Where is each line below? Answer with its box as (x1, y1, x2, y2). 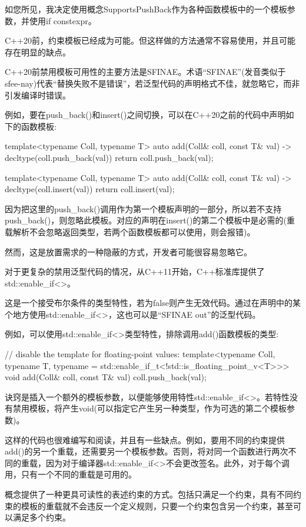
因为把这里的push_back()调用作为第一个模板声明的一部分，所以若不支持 (5, 202, 282, 215)
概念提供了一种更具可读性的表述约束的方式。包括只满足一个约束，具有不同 (5, 488, 293, 500)
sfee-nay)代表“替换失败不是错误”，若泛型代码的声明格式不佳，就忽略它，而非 (5, 77, 300, 89)
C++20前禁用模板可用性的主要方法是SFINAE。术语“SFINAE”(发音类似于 (5, 65, 286, 78)
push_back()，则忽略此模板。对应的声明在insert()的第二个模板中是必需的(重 (5, 214, 295, 226)
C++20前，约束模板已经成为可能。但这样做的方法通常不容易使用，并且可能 (5, 34, 295, 47)
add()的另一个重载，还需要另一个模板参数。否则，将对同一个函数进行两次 (5, 445, 288, 457)
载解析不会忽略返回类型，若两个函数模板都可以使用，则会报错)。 (5, 225, 255, 238)
